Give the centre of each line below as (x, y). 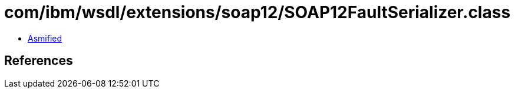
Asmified (45, 38)
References (39, 61)
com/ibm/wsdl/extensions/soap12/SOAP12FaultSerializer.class (257, 12)
